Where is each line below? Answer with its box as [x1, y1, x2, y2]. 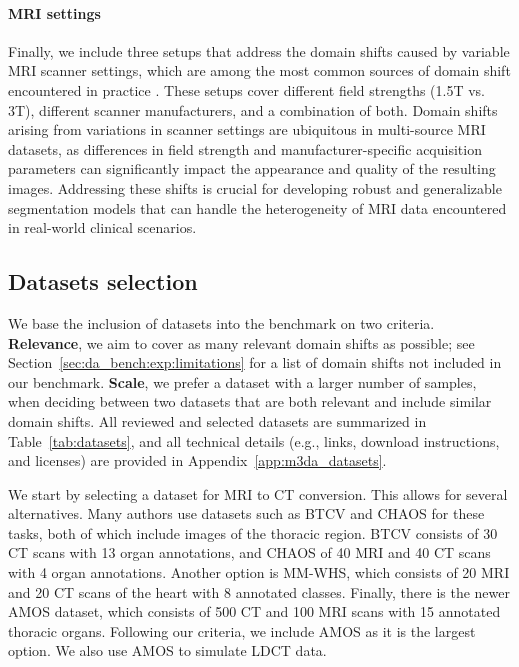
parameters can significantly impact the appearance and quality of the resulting [8, 158, 496, 179]
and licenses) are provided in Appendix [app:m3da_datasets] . [8, 450, 387, 471]
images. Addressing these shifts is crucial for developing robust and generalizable [8, 177, 502, 198]
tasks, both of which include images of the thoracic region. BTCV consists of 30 [8, 522, 498, 543]
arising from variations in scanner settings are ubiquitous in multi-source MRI [8, 119, 486, 140]
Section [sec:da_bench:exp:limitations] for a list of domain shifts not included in [8, 352, 502, 373]
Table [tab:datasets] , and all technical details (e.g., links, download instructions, [8, 430, 500, 451]
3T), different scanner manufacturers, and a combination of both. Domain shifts [8, 99, 498, 120]
